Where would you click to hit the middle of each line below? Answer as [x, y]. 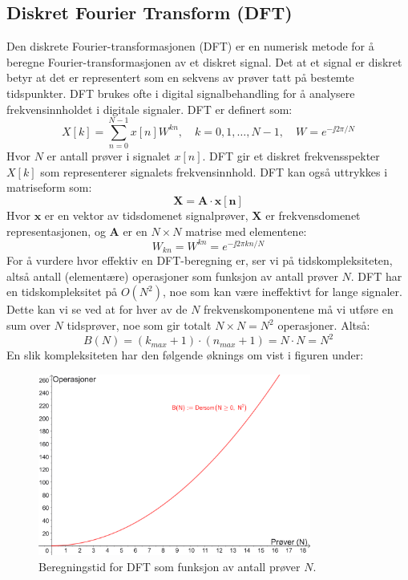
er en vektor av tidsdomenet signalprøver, [146, 215]
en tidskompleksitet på [62, 292]
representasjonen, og [56, 231]
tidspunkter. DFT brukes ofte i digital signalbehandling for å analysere [181, 93]
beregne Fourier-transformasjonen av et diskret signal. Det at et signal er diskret [204, 61]
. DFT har [376, 276]
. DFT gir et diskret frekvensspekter [291, 156]
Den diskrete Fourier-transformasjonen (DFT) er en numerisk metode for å [190, 46]
